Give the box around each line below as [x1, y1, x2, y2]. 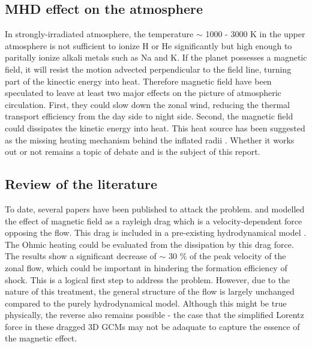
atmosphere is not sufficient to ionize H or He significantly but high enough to [5, 39, 292, 52]
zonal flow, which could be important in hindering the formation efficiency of [5, 261, 287, 274]
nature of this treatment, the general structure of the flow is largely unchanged [5, 285, 295, 298]
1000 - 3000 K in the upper [205, 28, 305, 40]
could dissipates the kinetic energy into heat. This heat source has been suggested [5, 121, 305, 134]
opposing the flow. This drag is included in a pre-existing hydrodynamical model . [5, 226, 307, 239]
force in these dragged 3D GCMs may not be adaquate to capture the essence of [5, 320, 300, 332]
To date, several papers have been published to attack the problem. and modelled [5, 202, 305, 215]
